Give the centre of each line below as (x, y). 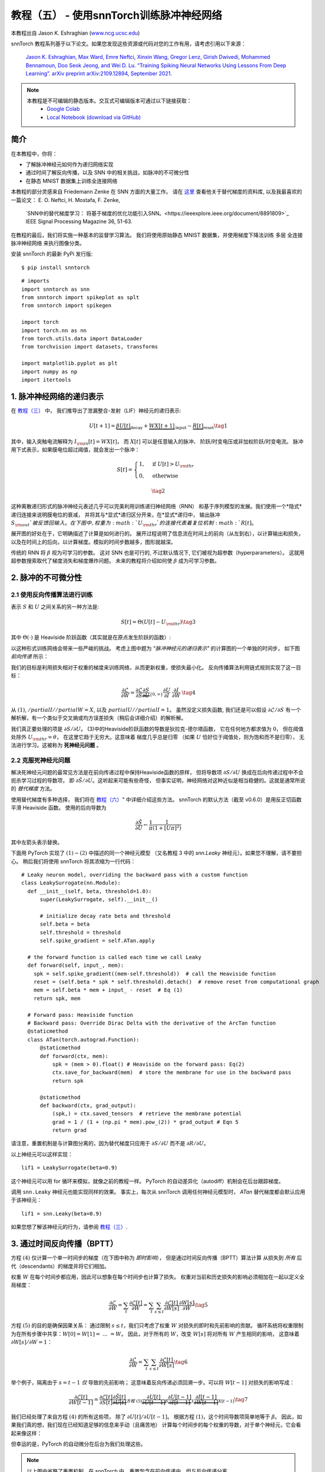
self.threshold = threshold (80, 932)
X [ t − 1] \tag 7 (233, 1400)
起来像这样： (26, 1433)
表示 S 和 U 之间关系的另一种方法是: (55, 606)
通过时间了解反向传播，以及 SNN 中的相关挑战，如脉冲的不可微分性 (107, 173)
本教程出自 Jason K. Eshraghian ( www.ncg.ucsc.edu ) (75, 33)
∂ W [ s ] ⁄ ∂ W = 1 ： (31, 1342)
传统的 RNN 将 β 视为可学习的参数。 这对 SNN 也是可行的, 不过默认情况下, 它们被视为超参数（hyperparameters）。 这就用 (158, 553)
